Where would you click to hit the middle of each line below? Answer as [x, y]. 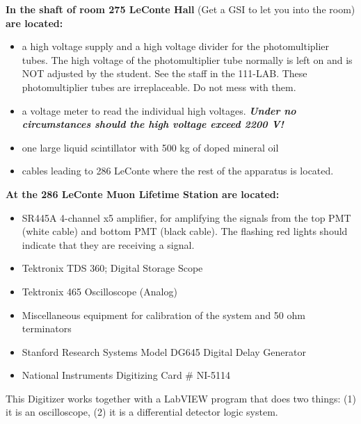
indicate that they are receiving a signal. [108, 244]
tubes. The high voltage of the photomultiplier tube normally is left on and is [187, 59]
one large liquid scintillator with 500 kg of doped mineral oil [150, 147]
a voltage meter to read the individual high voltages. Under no [159, 110]
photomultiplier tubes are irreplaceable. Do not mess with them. [159, 87]
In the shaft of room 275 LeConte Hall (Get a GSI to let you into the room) [180, 9]
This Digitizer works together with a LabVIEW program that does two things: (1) [181, 398]
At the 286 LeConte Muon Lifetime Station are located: [143, 194]
